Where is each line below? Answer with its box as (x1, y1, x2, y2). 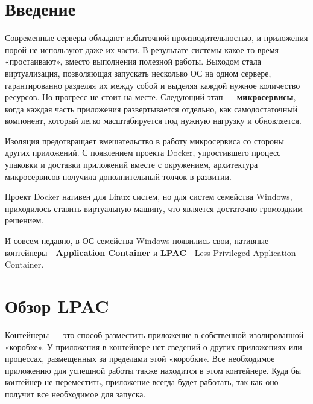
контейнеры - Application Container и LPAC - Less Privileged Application (5, 246, 296, 258)
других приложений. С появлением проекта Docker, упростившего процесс (5, 146, 281, 159)
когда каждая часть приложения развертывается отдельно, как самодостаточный (5, 102, 298, 115)
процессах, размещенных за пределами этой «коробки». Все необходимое (5, 352, 275, 365)
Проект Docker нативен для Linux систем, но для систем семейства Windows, (5, 190, 292, 203)
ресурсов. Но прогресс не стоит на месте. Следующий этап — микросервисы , (5, 91, 296, 103)
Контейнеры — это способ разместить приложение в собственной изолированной (5, 328, 304, 341)
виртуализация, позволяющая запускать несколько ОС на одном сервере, (5, 66, 271, 79)
